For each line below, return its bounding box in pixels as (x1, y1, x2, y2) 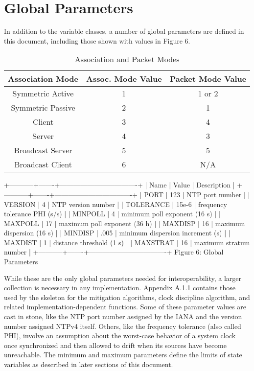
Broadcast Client (14, 159, 72, 170)
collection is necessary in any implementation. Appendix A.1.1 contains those (4, 282, 235, 293)
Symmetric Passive (11, 102, 75, 114)
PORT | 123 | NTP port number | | (144, 189, 250, 199)
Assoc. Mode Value (86, 73, 162, 85)
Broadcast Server (14, 144, 72, 156)
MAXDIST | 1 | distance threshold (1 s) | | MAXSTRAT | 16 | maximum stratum (4, 237, 250, 247)
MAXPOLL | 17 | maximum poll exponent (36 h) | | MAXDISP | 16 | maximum (4, 218, 245, 228)
